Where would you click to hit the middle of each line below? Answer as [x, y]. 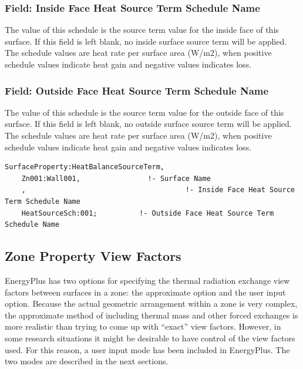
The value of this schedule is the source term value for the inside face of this [142, 30]
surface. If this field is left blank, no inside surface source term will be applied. [146, 41]
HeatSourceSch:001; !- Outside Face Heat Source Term [148, 213]
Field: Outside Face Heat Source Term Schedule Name [137, 90]
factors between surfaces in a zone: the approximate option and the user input [145, 292]
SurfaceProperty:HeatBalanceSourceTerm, [85, 167]
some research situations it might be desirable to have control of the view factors [150, 338]
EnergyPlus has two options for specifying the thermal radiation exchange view [147, 280]
